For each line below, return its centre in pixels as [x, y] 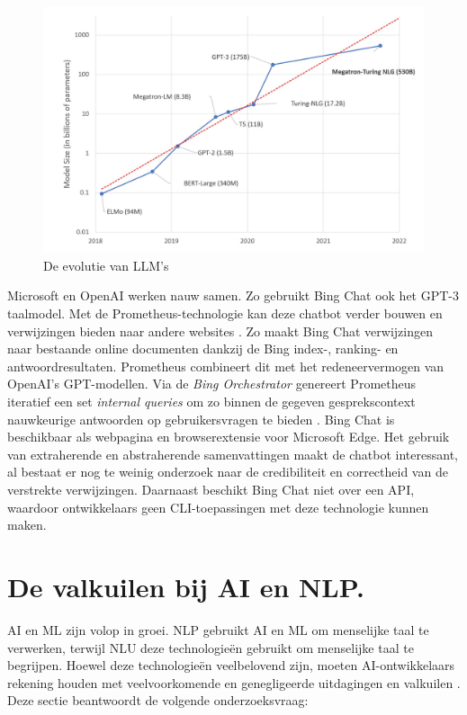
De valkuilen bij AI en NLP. [186, 586]
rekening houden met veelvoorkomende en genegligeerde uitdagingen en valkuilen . [234, 682]
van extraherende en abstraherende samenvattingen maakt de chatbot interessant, [233, 454]
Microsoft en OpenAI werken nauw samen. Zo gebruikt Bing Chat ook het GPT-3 [233, 295]
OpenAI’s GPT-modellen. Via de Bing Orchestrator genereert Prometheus [212, 384]
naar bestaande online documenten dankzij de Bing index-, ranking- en [203, 349]
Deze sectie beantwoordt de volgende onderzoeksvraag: [158, 700]
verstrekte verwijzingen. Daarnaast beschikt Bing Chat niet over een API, [211, 489]
